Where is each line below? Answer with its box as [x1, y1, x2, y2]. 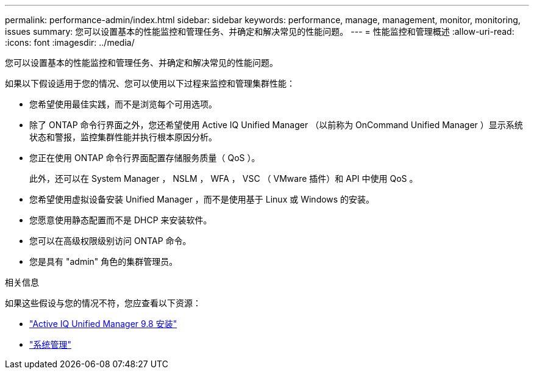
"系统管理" [29, 339, 72, 350]
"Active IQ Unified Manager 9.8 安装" [29, 318, 177, 329]
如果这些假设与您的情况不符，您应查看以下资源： [5, 298, 201, 308]
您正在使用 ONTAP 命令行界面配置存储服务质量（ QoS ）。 [29, 153, 260, 163]
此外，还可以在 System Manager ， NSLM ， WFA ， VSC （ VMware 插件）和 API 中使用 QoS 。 [29, 173, 418, 184]
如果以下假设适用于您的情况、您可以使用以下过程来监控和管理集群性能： [5, 78, 295, 88]
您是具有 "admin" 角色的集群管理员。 [29, 256, 178, 267]
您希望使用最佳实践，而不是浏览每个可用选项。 [29, 99, 217, 109]
